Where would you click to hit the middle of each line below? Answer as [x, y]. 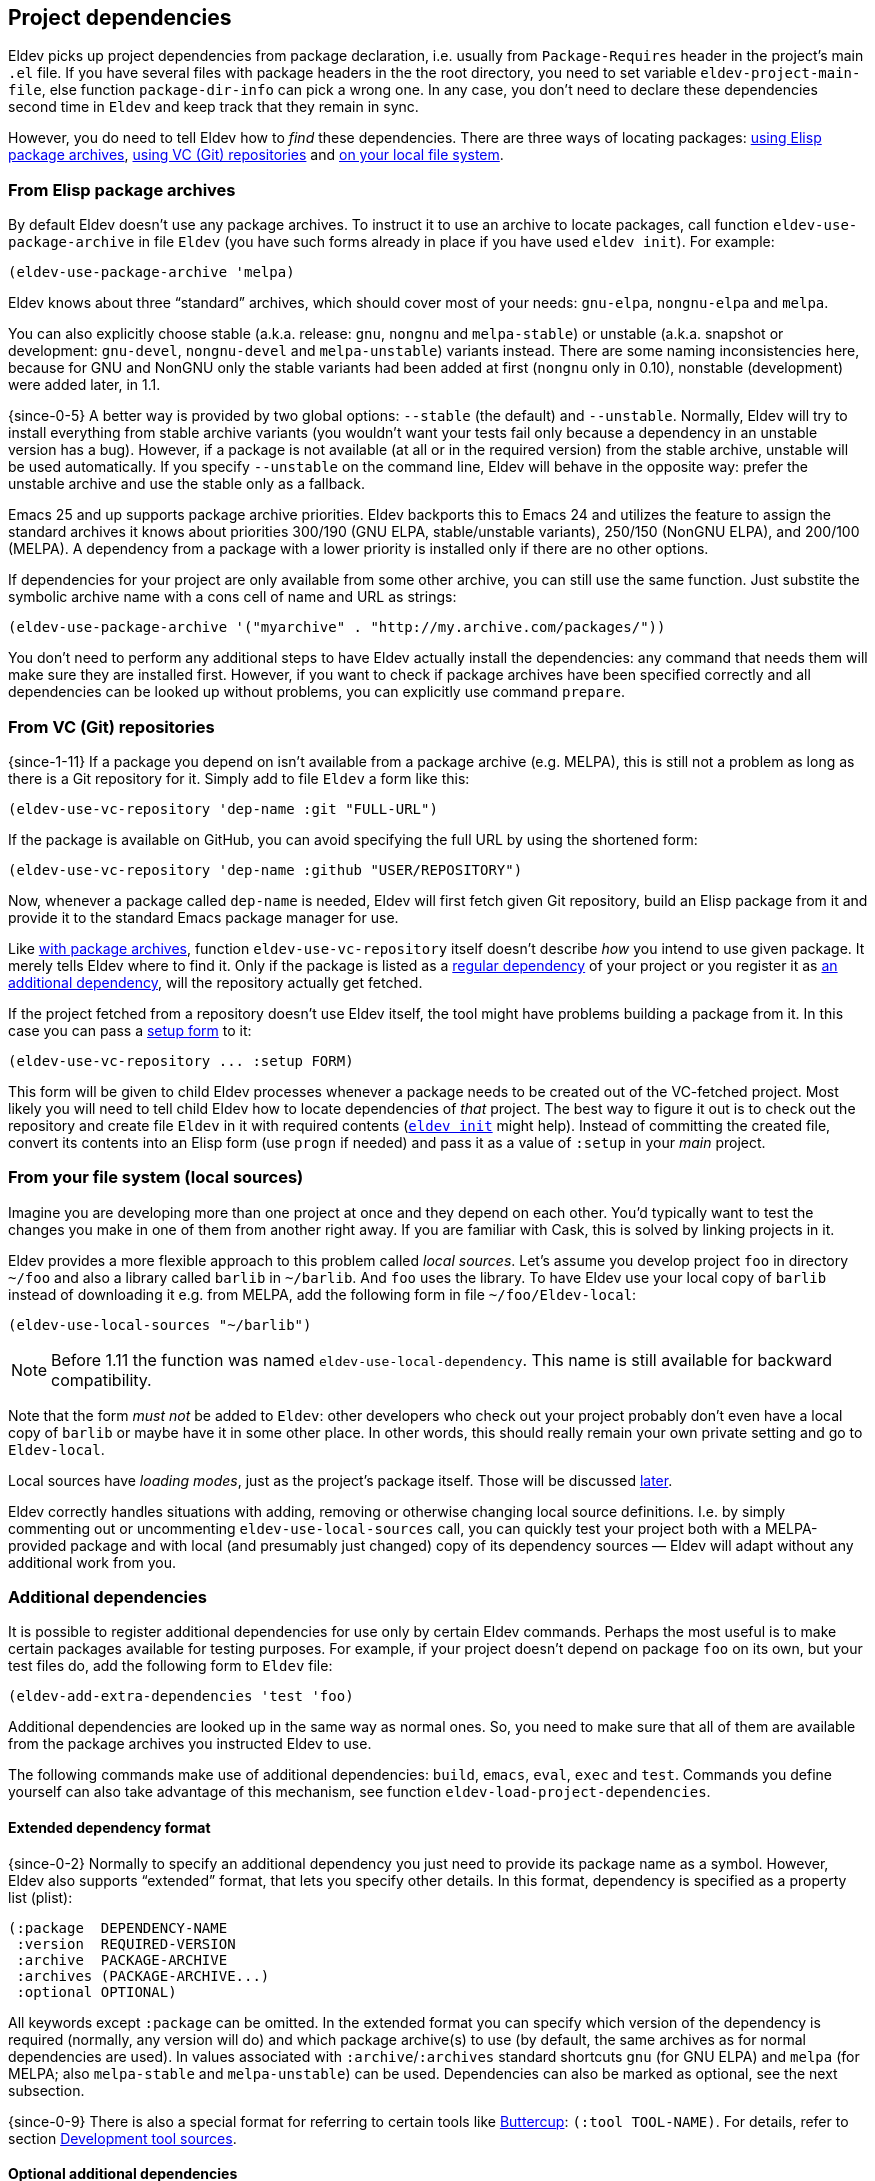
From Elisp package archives [122, 189]
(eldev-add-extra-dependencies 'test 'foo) [181, 1696]
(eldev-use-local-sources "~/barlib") [160, 1324]
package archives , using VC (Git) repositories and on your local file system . [256, 155]
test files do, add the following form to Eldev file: [170, 1666]
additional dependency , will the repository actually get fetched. [215, 982]
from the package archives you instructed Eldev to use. [190, 1744]
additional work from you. [92, 1562]
